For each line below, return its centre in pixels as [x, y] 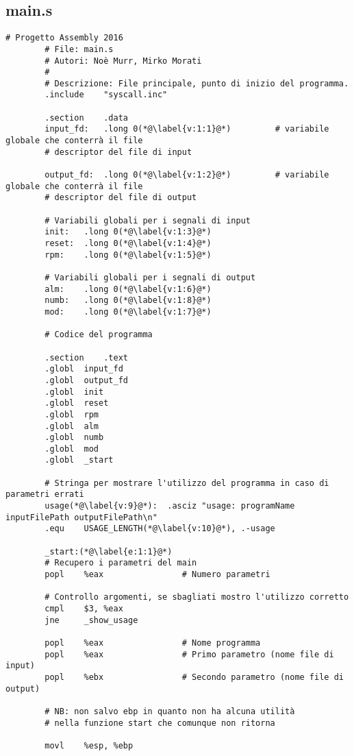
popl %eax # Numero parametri [157, 575]
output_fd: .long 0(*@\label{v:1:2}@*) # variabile [187, 175]
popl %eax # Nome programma [153, 643]
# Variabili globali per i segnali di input [148, 220]
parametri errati [45, 495]
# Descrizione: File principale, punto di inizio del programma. [197, 83]
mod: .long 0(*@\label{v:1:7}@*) [128, 312]
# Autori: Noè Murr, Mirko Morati [123, 61]
